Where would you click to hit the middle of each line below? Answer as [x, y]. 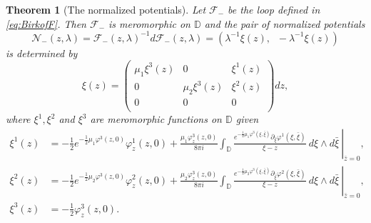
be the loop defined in [274, 9]
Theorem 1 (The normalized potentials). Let [106, 9]
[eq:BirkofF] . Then [46, 23]
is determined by [42, 53]
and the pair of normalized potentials [285, 23]
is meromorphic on [149, 23]
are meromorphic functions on [156, 119]
